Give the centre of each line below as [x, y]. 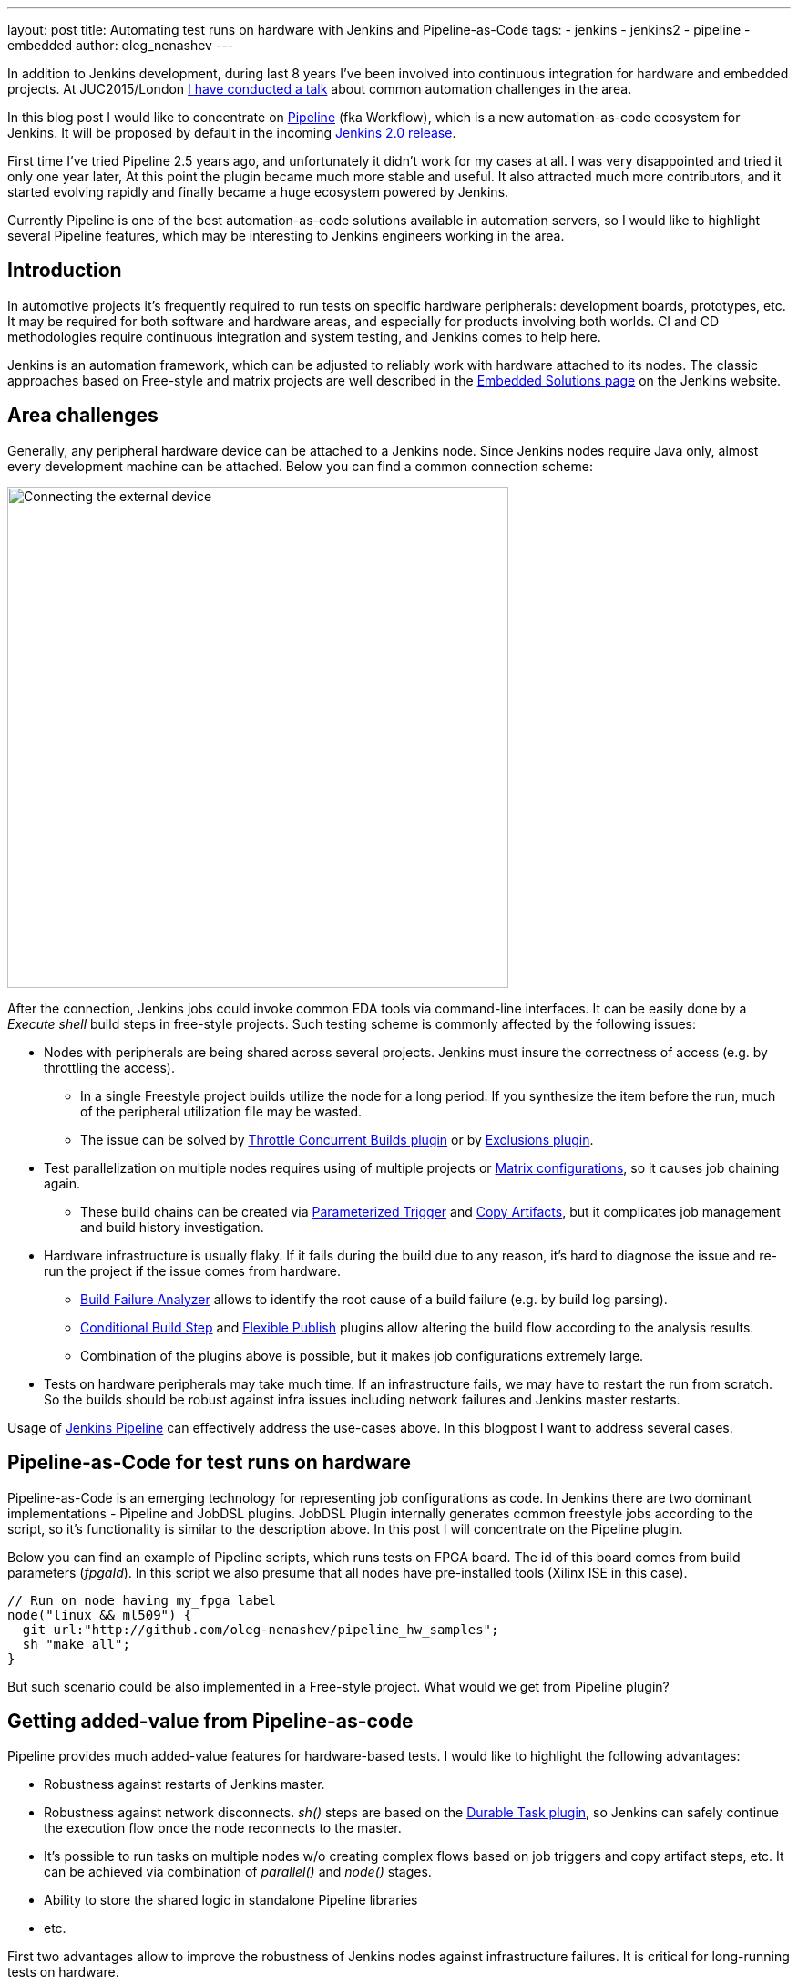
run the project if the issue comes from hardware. [193, 1270]
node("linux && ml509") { [100, 1615]
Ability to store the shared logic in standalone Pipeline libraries [231, 1900]
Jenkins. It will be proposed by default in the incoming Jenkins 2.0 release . [232, 133]
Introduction [65, 271]
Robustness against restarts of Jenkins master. [184, 1784]
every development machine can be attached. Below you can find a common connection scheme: [300, 466]
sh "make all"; [76, 1644]
